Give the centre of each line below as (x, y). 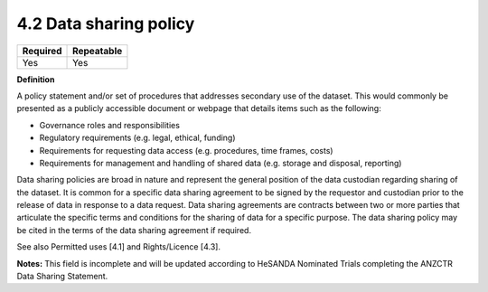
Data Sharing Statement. (62, 277)
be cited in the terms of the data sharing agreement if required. (134, 230)
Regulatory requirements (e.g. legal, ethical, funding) (137, 138)
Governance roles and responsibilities (110, 125)
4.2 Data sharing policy (106, 24)
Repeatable (98, 51)
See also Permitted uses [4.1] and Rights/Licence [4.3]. (119, 247)
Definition (36, 79)
